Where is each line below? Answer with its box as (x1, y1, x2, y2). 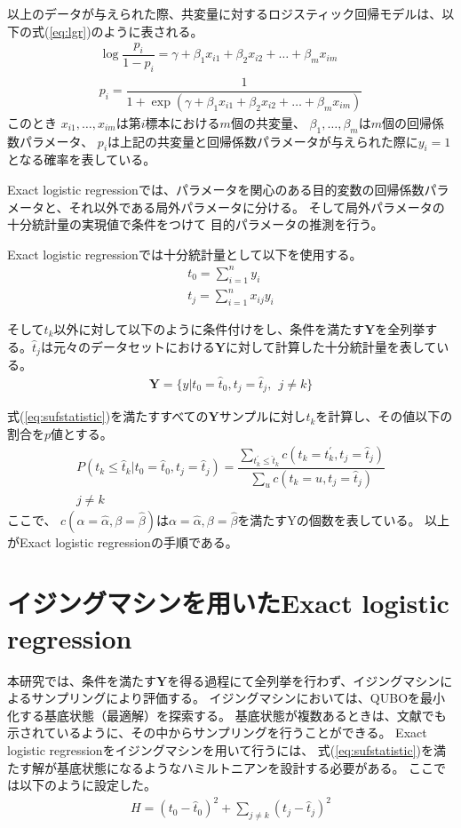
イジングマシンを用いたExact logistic (7, 585, 449, 621)
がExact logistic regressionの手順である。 (7, 532, 238, 551)
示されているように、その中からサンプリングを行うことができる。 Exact (7, 723, 427, 742)
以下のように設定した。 (19, 776, 156, 794)
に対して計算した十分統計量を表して (226, 337, 437, 355)
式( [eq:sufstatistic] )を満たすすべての (7, 407, 209, 426)
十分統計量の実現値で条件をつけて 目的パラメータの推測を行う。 (7, 215, 384, 234)
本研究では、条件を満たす (7, 671, 156, 689)
